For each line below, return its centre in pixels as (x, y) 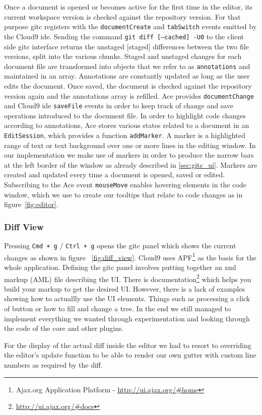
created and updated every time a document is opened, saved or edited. (115, 175)
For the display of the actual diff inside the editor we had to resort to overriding (128, 345)
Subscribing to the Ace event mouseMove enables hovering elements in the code (125, 185)
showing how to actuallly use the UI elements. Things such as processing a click (127, 298)
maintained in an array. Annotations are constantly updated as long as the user (127, 76)
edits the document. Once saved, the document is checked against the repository (128, 85)
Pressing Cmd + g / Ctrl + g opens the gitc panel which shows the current (120, 246)
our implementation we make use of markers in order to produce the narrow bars (129, 155)
